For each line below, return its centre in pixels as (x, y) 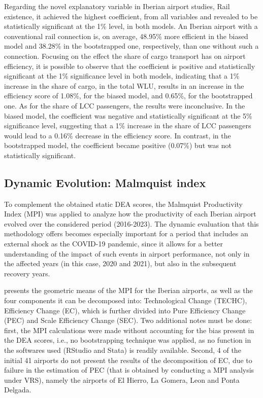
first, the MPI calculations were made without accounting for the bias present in (129, 330)
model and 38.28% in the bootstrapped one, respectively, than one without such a (131, 46)
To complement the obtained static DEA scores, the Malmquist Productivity (123, 204)
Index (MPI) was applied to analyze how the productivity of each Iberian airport (130, 214)
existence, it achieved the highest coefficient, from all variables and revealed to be (131, 16)
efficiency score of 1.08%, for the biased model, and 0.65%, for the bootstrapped (128, 96)
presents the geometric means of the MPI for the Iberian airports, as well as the (128, 290)
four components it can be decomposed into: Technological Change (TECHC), (126, 300)
